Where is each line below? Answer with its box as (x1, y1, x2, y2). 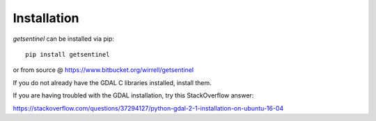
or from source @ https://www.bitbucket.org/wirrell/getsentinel (13, 66, 194, 74)
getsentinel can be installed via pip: (13, 35, 115, 43)
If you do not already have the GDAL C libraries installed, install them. (13, 78, 212, 86)
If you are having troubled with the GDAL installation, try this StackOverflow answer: (13, 91, 254, 100)
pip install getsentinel (25, 50, 110, 58)
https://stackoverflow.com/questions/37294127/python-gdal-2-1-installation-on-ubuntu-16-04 (13, 104, 284, 112)
